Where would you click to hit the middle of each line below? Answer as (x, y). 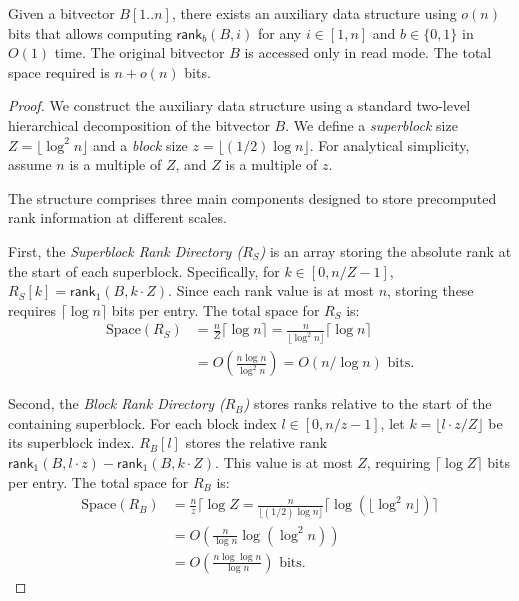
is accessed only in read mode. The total (368, 52)
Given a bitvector (61, 13)
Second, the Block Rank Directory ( (116, 403)
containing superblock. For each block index (142, 422)
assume (30, 164)
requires (32, 309)
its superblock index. (71, 442)
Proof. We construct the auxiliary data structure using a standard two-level (239, 105)
